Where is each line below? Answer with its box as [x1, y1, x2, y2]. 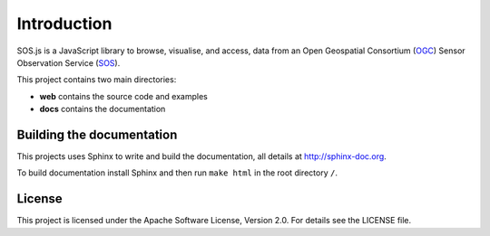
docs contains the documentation [39, 104, 166, 115]
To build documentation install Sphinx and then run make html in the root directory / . [16, 167, 338, 178]
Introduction [16, 14, 113, 33]
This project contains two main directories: [16, 74, 177, 85]
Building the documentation [16, 127, 178, 142]
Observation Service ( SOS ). [16, 57, 121, 68]
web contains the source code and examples [39, 90, 208, 101]
